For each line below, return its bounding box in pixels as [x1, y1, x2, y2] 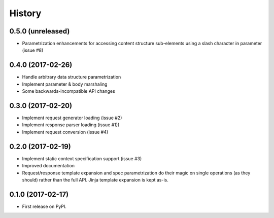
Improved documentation [22, 163, 75, 169]
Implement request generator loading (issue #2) [22, 115, 122, 121]
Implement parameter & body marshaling [22, 81, 108, 87]
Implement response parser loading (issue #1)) [22, 122, 120, 128]
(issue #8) [22, 47, 44, 53]
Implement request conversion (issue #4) [22, 129, 109, 135]
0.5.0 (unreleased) [9, 27, 70, 35]
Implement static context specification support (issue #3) [22, 155, 142, 162]
